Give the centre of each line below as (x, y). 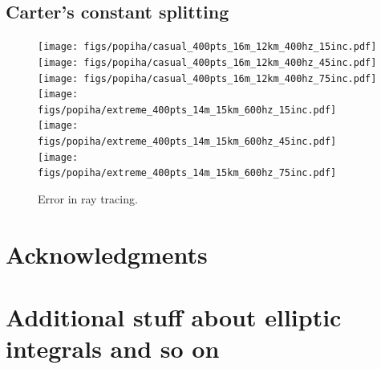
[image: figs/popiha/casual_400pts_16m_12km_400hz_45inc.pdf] (207, 62)
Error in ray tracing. (88, 199)
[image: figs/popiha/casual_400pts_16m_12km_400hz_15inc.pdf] (207, 47)
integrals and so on (113, 348)
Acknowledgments (107, 254)
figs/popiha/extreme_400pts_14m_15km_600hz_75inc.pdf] (187, 173)
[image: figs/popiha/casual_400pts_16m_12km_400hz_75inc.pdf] (207, 78)
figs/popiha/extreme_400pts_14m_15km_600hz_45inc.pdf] (187, 142)
